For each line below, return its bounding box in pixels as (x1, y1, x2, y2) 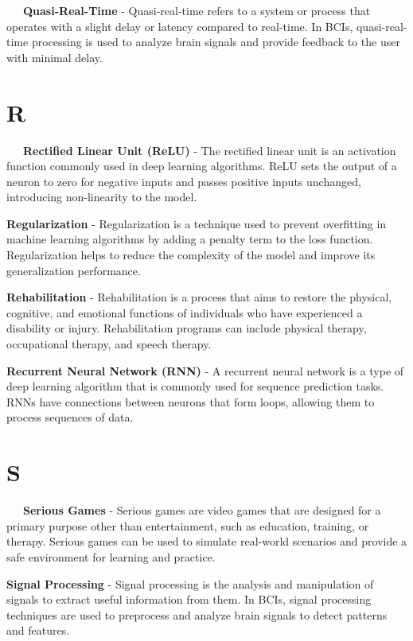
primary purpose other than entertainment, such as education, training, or (6, 517, 369, 534)
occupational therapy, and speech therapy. (6, 336, 212, 352)
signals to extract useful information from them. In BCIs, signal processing (6, 591, 372, 608)
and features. (6, 622, 70, 639)
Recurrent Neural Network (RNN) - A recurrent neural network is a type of (6, 362, 404, 379)
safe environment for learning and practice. (6, 548, 216, 565)
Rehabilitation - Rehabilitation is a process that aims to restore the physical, (6, 289, 392, 305)
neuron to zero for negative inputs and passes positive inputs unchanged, (6, 173, 361, 189)
